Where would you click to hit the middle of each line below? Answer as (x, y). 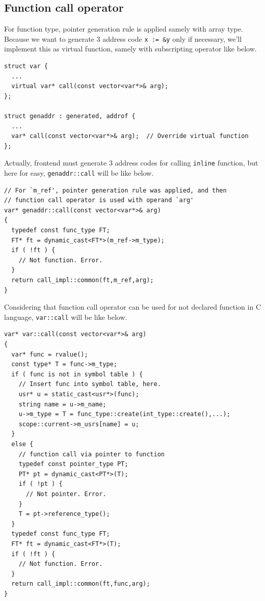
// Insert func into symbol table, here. (90, 384)
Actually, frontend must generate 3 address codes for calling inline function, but (131, 163)
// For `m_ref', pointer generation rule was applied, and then (115, 190)
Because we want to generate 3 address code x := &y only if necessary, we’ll (123, 38)
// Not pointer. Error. (66, 494)
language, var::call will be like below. (66, 317)
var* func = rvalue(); (50, 354)
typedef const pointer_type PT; (73, 464)
